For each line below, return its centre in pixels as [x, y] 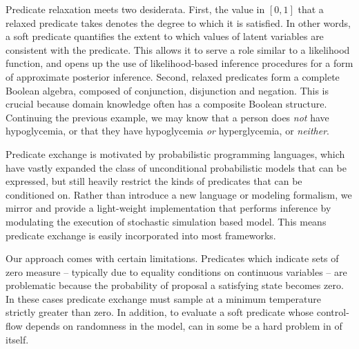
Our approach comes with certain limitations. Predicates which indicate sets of [172, 258]
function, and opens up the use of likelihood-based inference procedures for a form [179, 63]
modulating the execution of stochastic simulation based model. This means [166, 221]
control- [333, 312]
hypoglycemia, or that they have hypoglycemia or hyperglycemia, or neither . [167, 131]
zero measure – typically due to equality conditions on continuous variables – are [176, 271]
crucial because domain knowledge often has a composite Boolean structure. [166, 104]
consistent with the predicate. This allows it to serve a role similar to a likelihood [178, 49]
